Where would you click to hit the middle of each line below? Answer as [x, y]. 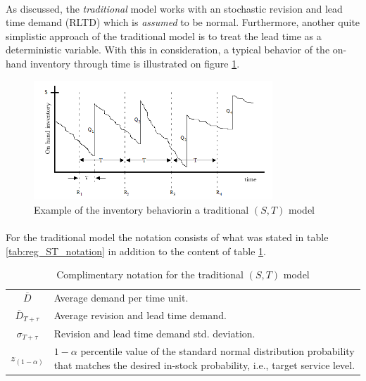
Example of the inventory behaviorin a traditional [141, 209]
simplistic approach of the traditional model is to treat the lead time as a [164, 35]
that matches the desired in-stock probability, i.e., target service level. [204, 364]
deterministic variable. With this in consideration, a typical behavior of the [168, 50]
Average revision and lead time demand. [140, 315]
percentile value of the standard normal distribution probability [217, 351]
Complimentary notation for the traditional [150, 275]
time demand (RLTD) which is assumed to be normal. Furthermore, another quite [183, 22]
